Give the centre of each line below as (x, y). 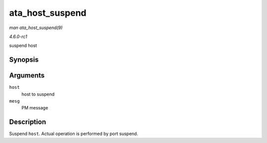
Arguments (27, 76)
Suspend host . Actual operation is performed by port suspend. (74, 134)
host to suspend (38, 94)
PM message (35, 108)
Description (28, 122)
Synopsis (24, 60)
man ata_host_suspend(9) (36, 28)
